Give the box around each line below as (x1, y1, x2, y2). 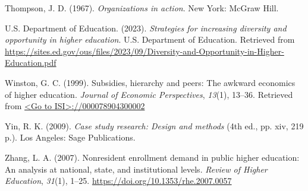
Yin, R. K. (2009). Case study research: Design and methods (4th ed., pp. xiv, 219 (5, 119, 304, 132)
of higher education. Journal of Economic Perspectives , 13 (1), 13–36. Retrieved (5, 88, 293, 100)
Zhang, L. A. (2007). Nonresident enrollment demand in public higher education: (5, 151, 300, 163)
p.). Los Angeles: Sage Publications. (5, 131, 136, 144)
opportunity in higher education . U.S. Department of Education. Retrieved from (5, 33, 295, 46)
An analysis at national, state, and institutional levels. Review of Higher (5, 163, 268, 175)
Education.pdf (5, 56, 56, 69)
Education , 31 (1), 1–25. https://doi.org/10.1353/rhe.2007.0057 (5, 174, 232, 187)
